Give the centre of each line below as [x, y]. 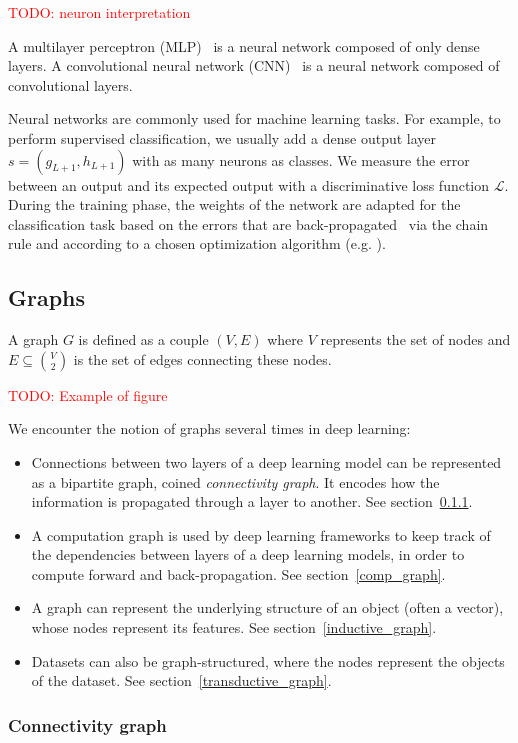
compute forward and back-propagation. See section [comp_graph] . [238, 573]
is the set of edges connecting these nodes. [202, 358]
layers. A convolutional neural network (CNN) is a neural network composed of [254, 65]
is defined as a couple [143, 339]
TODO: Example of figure [88, 394]
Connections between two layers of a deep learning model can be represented [266, 461]
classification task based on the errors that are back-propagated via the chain [248, 223]
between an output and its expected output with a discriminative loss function [249, 184]
